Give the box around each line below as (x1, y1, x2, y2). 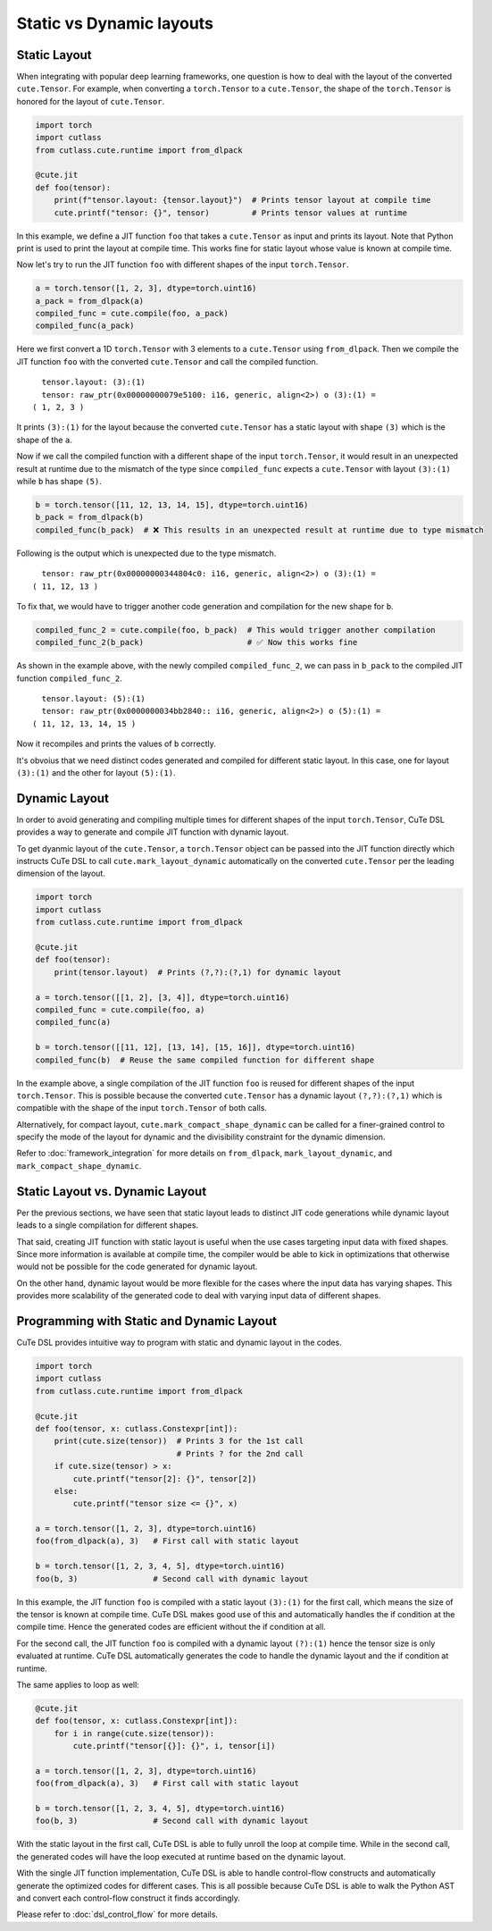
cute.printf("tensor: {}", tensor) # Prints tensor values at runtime (54, 207, 408, 218)
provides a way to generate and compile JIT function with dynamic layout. (16, 827, 289, 837)
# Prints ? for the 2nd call (176, 1448, 304, 1458)
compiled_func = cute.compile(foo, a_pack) (35, 308, 229, 319)
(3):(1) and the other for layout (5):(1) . (16, 768, 176, 777)
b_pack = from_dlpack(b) (35, 512, 145, 523)
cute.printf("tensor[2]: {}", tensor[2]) (72, 1473, 257, 1483)
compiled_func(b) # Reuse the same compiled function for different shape (35, 1054, 375, 1065)
